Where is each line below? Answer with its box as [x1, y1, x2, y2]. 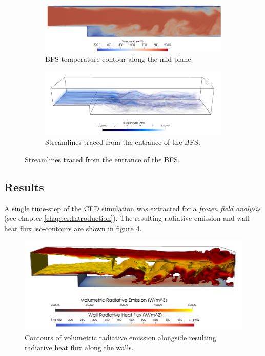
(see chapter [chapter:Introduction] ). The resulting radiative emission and [4, 213, 235, 224]
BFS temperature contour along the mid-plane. [45, 53, 193, 64]
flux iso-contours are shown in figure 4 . [20, 223, 142, 234]
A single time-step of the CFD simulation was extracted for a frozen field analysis [4, 203, 261, 213]
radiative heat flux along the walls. [25, 342, 134, 352]
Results [4, 179, 44, 195]
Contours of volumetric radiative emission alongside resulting [25, 332, 216, 343]
